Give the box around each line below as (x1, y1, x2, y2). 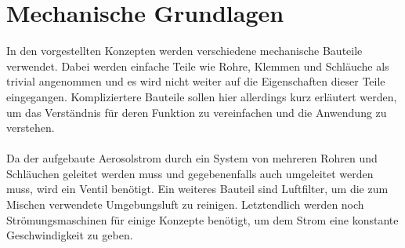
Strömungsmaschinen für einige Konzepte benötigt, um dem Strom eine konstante (6, 211, 399, 228)
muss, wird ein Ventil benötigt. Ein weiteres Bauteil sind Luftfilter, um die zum (6, 181, 389, 197)
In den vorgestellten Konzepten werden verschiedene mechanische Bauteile (6, 42, 363, 59)
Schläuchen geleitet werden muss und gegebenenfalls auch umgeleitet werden (6, 165, 374, 181)
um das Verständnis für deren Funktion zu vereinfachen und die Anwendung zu (6, 104, 387, 120)
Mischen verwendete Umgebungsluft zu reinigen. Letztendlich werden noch (6, 196, 364, 213)
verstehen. (6, 119, 55, 136)
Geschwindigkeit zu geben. (6, 227, 133, 243)
